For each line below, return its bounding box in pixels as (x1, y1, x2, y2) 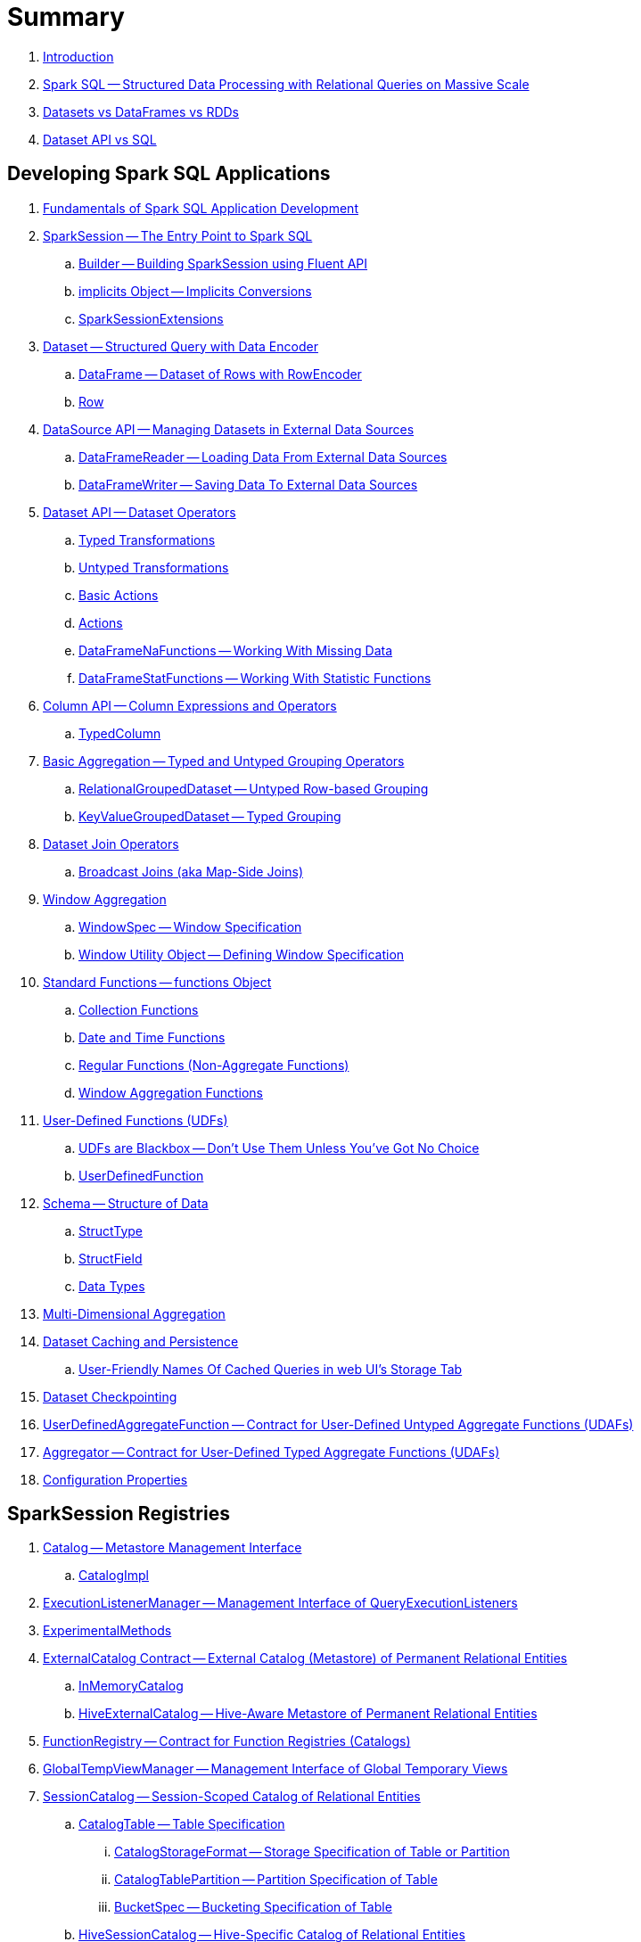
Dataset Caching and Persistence (43, 1333, 239, 1349)
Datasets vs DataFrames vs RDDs (43, 103, 240, 119)
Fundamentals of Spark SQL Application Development (43, 200, 358, 216)
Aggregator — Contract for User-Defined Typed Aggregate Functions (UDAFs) (43, 1444, 500, 1460)
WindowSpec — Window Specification (78, 918, 302, 934)
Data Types (78, 1278, 145, 1294)
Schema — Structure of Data (43, 1195, 209, 1211)
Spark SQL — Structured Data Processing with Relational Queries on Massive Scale (43, 76, 530, 92)
